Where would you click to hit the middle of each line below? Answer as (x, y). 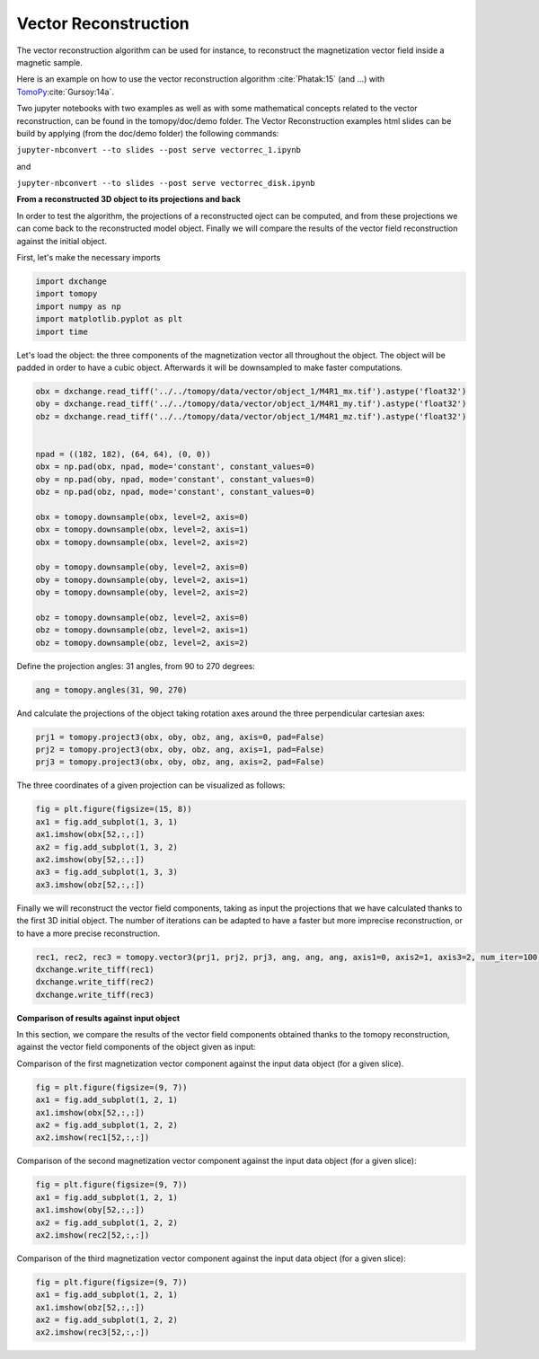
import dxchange (71, 282)
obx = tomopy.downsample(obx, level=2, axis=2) (142, 542)
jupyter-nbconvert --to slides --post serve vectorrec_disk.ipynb (166, 183)
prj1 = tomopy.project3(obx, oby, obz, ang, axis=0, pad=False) (180, 737)
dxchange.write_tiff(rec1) (95, 969)
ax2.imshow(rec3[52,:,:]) (93, 1333)
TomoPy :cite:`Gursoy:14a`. (65, 92)
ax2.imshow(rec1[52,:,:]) (93, 1138)
